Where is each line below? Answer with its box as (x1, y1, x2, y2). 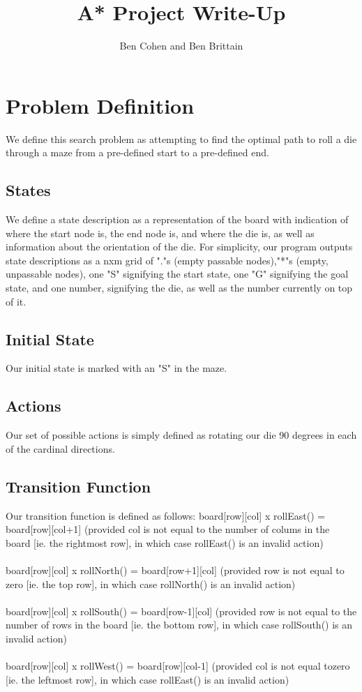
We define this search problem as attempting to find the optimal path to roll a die (6, 131, 357, 146)
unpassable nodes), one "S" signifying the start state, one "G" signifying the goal (6, 266, 349, 281)
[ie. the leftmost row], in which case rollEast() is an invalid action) (6, 672, 289, 686)
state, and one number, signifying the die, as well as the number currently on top (6, 280, 353, 295)
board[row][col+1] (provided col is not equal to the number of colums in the (6, 522, 330, 536)
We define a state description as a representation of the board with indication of (6, 212, 349, 227)
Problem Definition (6, 91, 195, 119)
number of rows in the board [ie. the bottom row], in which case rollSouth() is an (6, 617, 353, 632)
